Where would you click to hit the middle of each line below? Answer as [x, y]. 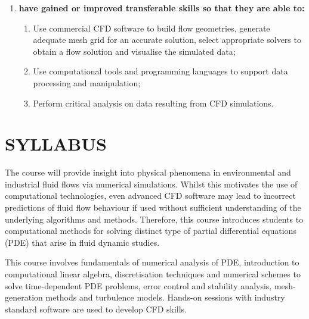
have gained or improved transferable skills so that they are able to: [162, 8]
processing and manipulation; [87, 82]
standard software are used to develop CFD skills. [96, 309]
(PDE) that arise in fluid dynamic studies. [82, 242]
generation [24, 297]
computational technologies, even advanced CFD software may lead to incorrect [150, 196]
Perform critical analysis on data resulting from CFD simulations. [153, 103]
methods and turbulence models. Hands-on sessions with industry [165, 297]
